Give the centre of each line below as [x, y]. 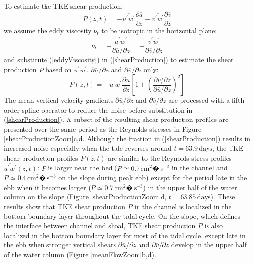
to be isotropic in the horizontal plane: [159, 30]
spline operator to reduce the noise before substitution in [107, 109]
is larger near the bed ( [83, 168]
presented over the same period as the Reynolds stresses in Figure [103, 129]
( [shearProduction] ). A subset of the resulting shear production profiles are [116, 119]
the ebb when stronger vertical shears [60, 245]
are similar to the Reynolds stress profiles [170, 157]
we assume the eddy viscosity [48, 30]
